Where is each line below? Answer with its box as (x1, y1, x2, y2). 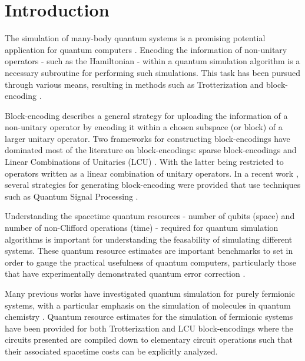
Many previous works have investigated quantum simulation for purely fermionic (5, 287, 295, 299)
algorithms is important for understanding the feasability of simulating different (5, 233, 293, 245)
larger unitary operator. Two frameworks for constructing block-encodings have (5, 132, 290, 144)
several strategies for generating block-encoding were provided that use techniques (5, 178, 301, 191)
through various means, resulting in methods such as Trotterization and (5, 78, 264, 90)
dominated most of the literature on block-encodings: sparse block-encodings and (5, 144, 297, 156)
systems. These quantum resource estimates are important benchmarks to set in (5, 244, 293, 257)
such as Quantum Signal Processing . (5, 190, 138, 202)
